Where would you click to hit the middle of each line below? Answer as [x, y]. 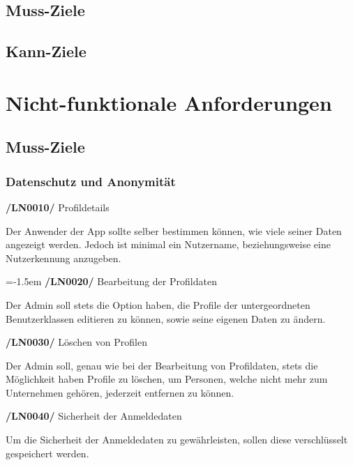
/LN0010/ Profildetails [58, 207]
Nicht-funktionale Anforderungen [169, 102]
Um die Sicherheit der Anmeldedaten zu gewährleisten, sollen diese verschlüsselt [177, 440]
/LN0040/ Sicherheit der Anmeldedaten [94, 416]
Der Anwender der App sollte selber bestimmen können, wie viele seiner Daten [174, 230]
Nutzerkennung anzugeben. [63, 258]
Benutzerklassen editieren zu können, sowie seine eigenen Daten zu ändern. [166, 318]
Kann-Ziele [46, 51]
